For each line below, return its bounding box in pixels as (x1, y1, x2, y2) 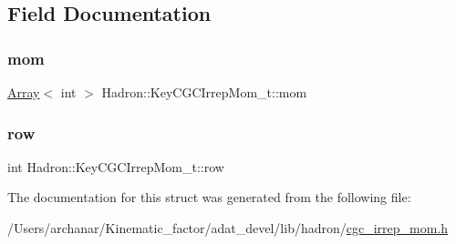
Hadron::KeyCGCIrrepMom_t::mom (101, 83, 307, 101)
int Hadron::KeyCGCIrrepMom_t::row (7, 157, 224, 176)
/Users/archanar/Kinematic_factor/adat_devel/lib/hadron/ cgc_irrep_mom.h (7, 219, 449, 237)
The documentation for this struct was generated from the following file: (7, 188, 411, 207)
